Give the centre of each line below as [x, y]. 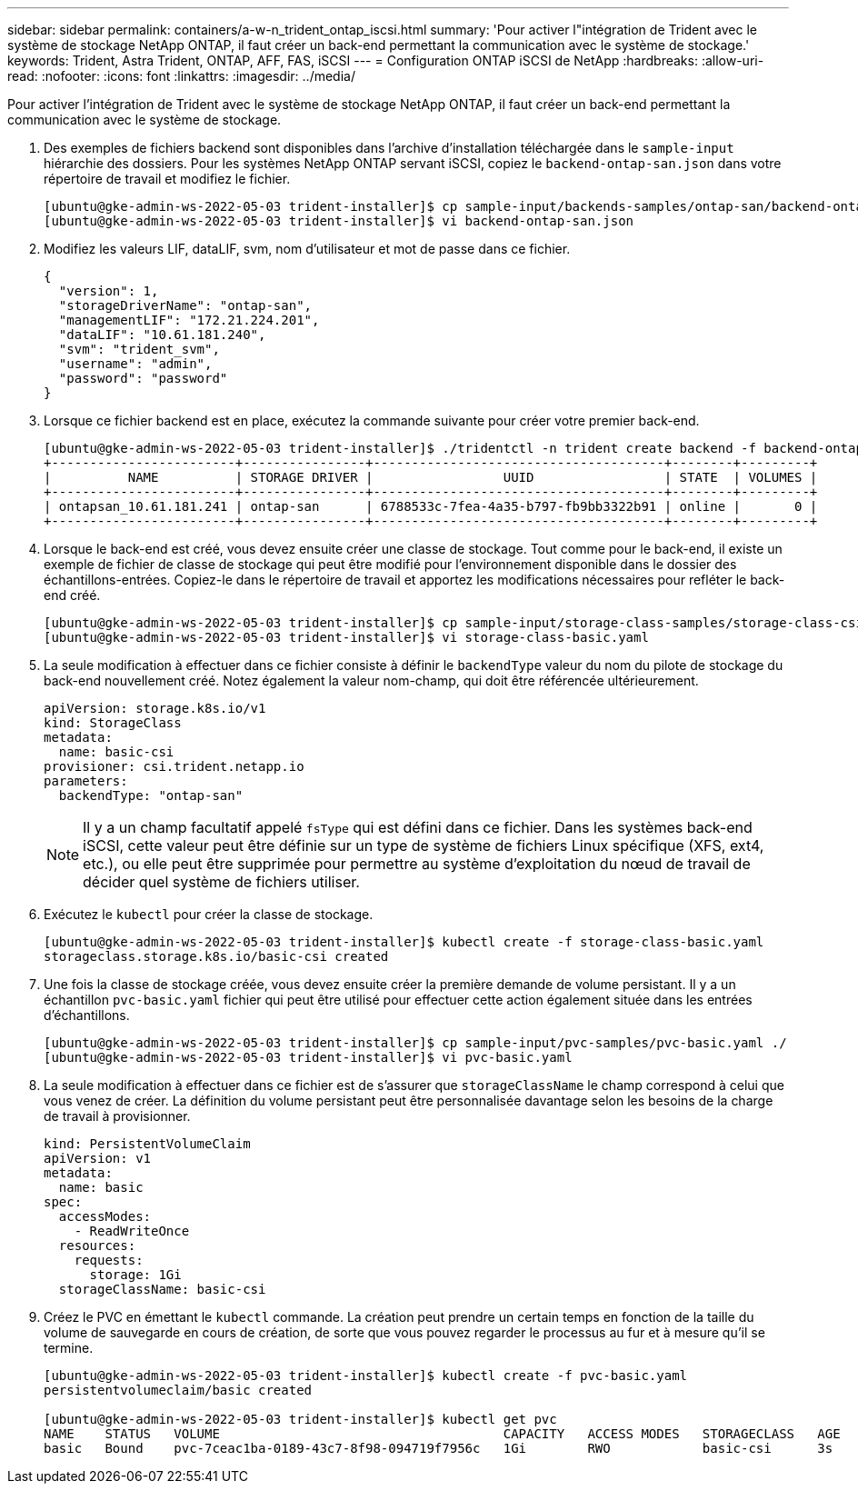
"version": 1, [109, 291]
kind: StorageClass [113, 723]
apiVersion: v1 [98, 1158]
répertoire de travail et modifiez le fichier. [167, 179]
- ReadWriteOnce [132, 1231]
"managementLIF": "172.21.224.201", [189, 320]
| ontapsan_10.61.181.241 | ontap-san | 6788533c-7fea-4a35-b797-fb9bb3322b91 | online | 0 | [431, 506]
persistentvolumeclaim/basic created [178, 1390]
